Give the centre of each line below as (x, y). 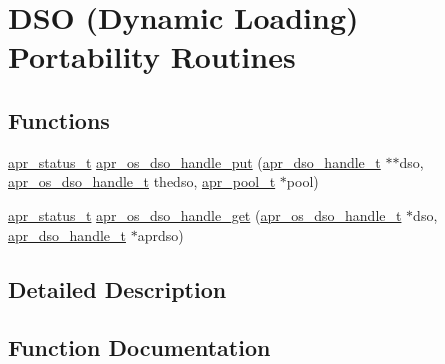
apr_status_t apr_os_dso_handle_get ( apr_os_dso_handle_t (205, 214)
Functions (59, 119)
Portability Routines (152, 56)
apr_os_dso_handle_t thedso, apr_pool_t (142, 181)
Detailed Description (117, 288)
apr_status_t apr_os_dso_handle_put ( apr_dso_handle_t (194, 161)
